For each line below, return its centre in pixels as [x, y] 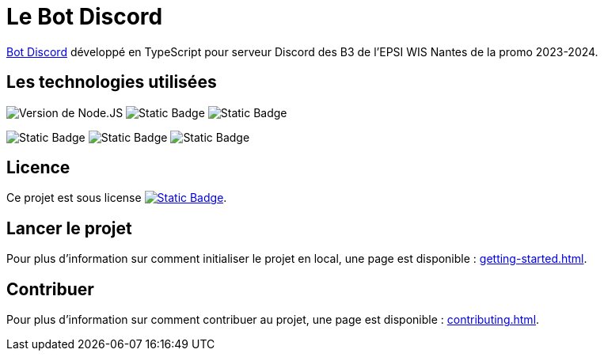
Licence [38, 168]
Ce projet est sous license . [117, 198]
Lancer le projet [69, 228]
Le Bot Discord [85, 17]
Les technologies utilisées [112, 82]
